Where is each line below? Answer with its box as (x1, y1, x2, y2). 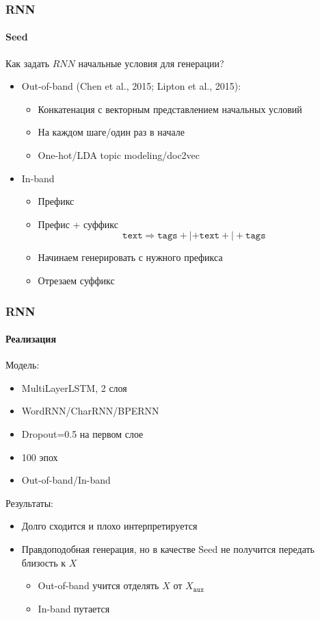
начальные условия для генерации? (78, 55, 224, 70)
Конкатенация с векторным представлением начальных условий (38, 101, 302, 116)
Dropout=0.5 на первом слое (21, 427, 144, 441)
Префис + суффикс (38, 216, 118, 231)
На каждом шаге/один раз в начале (38, 125, 185, 139)
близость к (21, 555, 66, 569)
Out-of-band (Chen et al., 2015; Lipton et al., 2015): (21, 79, 241, 93)
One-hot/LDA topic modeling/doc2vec (38, 148, 200, 162)
